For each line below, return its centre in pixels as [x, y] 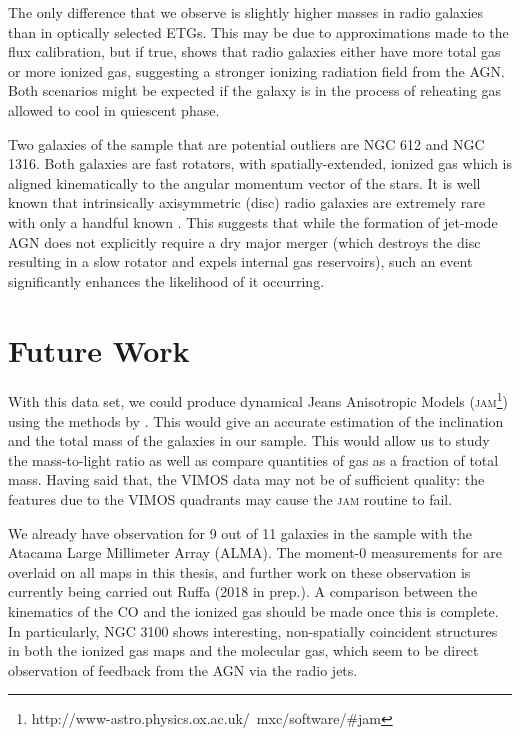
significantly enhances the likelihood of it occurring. [166, 280]
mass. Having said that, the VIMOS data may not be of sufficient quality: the [246, 479]
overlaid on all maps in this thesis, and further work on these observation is [239, 571]
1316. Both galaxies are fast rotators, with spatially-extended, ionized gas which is [260, 163]
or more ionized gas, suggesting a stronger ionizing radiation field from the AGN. [256, 70]
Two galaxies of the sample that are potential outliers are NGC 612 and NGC [246, 143]
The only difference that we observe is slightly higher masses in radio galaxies [246, 12]
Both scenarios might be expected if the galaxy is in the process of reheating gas [255, 90]
